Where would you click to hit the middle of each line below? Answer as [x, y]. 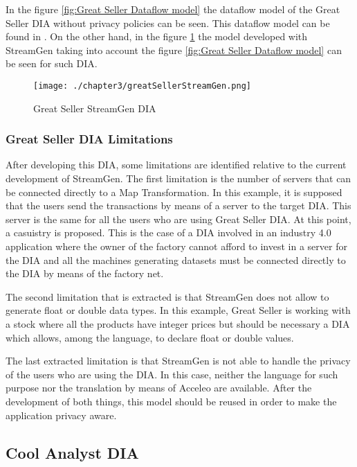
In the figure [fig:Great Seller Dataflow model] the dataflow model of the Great [173, 9]
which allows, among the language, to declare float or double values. [150, 337]
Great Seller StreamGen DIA [95, 108]
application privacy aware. [61, 415]
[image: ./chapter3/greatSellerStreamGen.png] [142, 86]
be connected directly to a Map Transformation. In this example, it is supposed [174, 192]
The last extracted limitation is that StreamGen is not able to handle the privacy [178, 361]
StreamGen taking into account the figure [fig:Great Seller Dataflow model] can [174, 50]
